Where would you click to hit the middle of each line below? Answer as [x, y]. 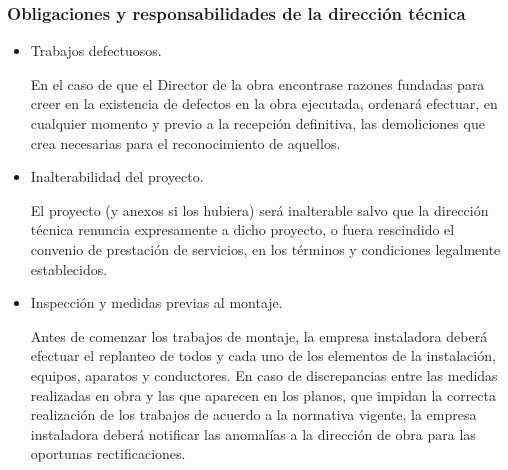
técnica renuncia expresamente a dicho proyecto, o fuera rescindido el [242, 229]
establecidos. [69, 268]
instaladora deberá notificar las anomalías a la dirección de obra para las [253, 433]
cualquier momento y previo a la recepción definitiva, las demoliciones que [257, 123]
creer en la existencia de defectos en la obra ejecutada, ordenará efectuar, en [264, 103]
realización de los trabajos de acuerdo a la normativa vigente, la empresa [253, 414]
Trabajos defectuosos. [96, 50]
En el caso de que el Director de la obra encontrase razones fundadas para [257, 83]
